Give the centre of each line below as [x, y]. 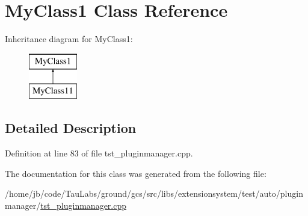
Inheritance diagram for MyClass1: [69, 39]
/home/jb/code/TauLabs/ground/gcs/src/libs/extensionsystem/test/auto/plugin [154, 193]
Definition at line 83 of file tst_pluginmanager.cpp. [99, 153]
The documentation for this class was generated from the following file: [136, 173]
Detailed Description [71, 128]
